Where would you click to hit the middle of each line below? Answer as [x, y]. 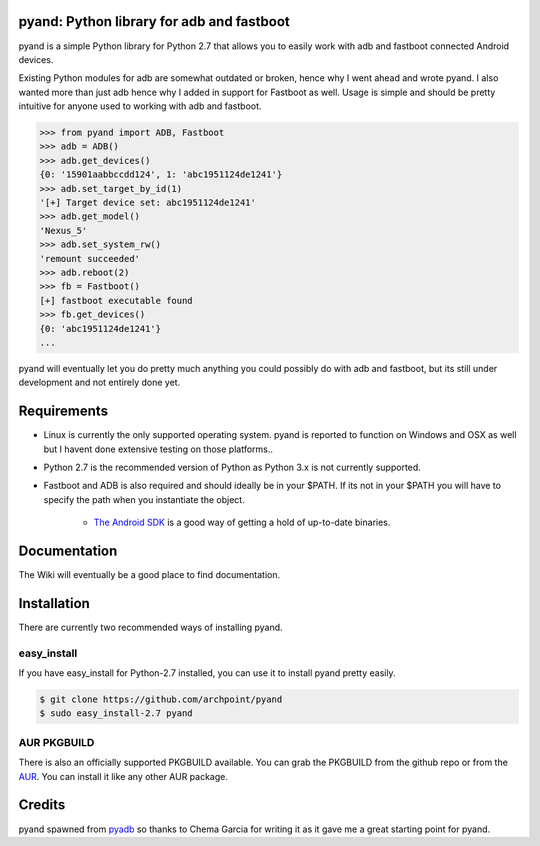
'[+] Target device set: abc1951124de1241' [148, 203]
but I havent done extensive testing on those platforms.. [158, 449]
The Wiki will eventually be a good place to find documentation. [149, 575]
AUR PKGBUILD [56, 742]
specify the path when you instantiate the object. [144, 499]
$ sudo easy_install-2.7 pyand [116, 713]
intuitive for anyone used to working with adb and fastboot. [140, 106]
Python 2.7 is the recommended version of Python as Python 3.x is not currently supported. [232, 467]
